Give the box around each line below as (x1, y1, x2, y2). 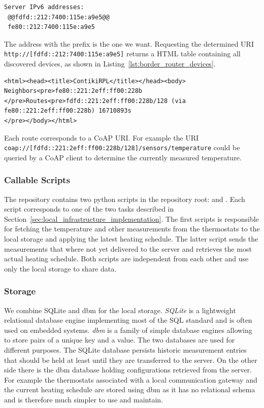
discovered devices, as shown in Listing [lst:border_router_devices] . (4, 58, 216, 69)
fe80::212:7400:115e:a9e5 (8, 23, 95, 31)
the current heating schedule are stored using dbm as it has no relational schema (4, 384, 255, 395)
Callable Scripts (4, 174, 70, 186)
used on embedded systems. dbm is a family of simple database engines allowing (4, 324, 252, 335)
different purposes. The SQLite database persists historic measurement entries (4, 345, 247, 355)
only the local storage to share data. (4, 263, 117, 274)
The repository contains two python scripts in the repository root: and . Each (4, 193, 245, 204)
